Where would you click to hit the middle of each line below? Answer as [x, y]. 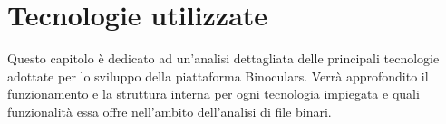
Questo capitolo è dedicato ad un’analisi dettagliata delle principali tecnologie [223, 58]
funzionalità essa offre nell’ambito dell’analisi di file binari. [170, 111]
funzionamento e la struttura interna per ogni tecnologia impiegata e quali [213, 94]
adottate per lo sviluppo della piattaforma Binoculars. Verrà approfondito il [218, 76]
